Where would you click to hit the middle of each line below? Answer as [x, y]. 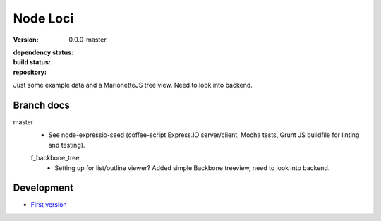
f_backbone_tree [55, 158]
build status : [32, 62]
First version [49, 205]
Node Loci [43, 18]
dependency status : [43, 52]
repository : [30, 72]
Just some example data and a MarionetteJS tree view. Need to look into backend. [133, 85]
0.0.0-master [87, 40]
